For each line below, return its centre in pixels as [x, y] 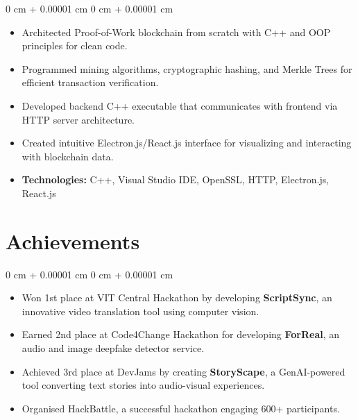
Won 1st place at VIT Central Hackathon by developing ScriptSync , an [177, 297]
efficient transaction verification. [90, 82]
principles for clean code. [75, 45]
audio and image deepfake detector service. [113, 348]
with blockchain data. [68, 156]
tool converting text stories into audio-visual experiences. [143, 385]
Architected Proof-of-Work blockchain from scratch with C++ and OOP [176, 32]
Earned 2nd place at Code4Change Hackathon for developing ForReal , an [181, 334]
